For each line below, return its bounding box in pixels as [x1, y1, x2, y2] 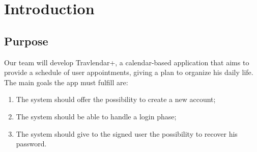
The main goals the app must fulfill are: [4, 77, 128, 87]
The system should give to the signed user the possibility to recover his [16, 128, 238, 139]
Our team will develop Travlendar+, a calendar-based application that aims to [4, 57, 249, 67]
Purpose [4, 33, 48, 48]
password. [16, 138, 47, 149]
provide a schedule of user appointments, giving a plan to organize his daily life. [4, 67, 253, 78]
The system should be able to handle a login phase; [16, 111, 177, 121]
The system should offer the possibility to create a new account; [16, 94, 216, 105]
